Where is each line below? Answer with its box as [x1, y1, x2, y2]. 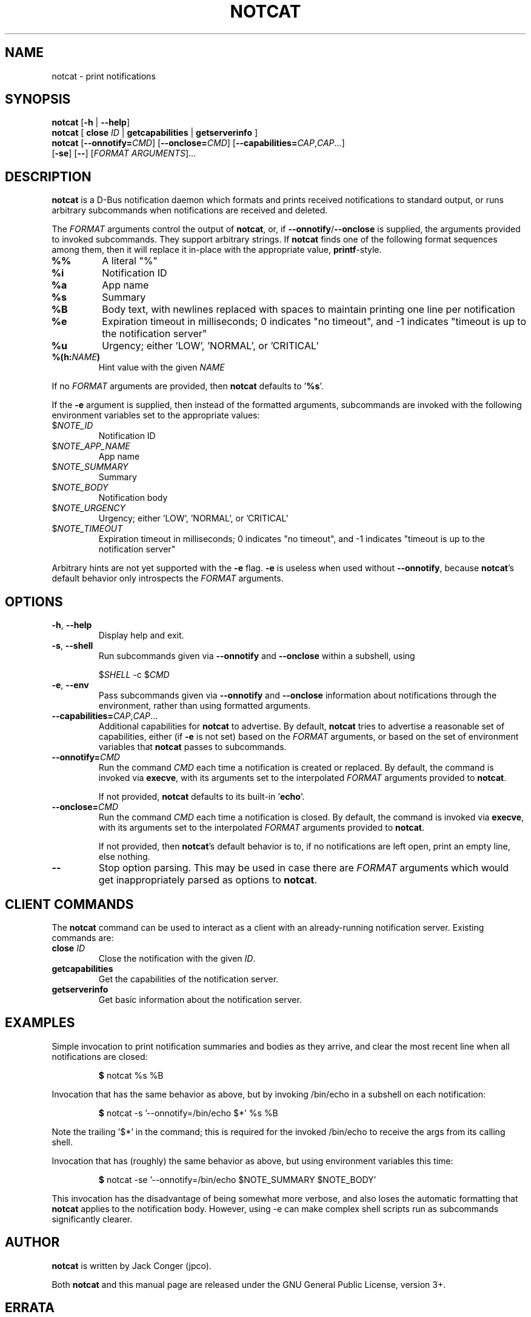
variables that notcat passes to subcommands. [98, 742, 287, 752]
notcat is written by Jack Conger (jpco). [52, 1260, 212, 1271]
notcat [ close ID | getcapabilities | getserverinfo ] [52, 127, 258, 138]
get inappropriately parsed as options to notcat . [98, 874, 318, 886]
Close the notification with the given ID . [98, 953, 256, 963]
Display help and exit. [98, 630, 184, 641]
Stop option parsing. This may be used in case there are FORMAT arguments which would [98, 862, 509, 874]
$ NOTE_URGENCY [52, 503, 126, 514]
